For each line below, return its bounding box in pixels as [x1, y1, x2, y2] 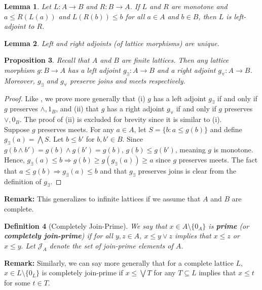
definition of [4, 176, 42, 186]
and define [210, 123, 242, 134]
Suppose [4, 123, 30, 134]
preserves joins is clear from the [138, 165, 236, 176]
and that [100, 165, 127, 176]
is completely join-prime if [42, 267, 123, 278]
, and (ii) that [56, 103, 99, 114]
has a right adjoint [107, 103, 165, 114]
